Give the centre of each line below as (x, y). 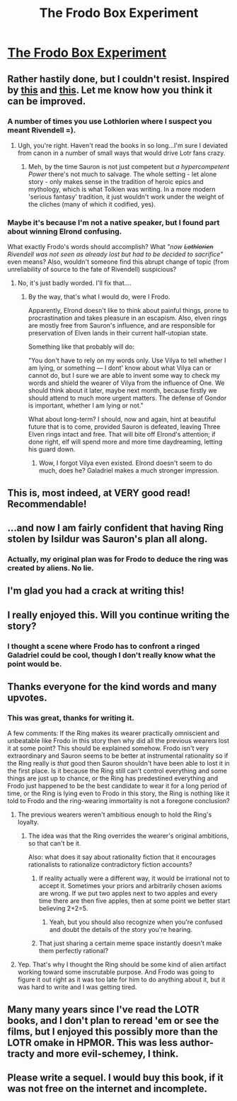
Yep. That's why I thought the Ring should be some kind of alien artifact (122, 964)
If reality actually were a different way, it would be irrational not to (134, 878)
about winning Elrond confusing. (65, 231)
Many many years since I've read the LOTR (103, 1009)
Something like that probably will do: (81, 347)
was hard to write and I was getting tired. (77, 987)
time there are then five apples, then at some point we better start (134, 901)
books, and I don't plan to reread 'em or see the (113, 1020)
